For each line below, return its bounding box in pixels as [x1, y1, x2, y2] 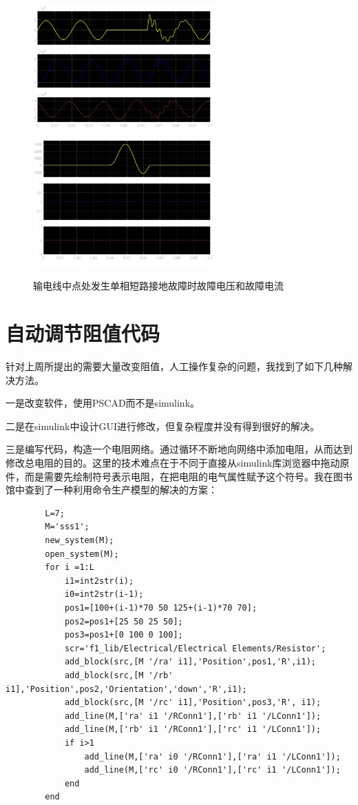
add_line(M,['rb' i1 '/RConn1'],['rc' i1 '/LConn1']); [64, 724, 322, 735]
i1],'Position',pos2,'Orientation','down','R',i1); [6, 684, 247, 694]
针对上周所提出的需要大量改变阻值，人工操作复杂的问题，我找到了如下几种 [6, 359, 343, 374]
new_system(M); [45, 536, 114, 545]
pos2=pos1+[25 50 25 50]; [64, 616, 183, 626]
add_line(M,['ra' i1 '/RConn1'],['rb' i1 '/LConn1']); [64, 711, 322, 721]
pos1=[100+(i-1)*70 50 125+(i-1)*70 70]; [64, 602, 257, 613]
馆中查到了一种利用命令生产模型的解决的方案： [6, 482, 218, 497]
